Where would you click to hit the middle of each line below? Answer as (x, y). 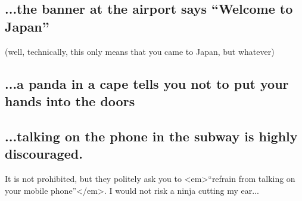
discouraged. (44, 154)
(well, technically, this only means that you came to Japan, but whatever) (140, 51)
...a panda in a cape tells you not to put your (147, 83)
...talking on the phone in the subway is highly (151, 136)
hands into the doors (70, 101)
